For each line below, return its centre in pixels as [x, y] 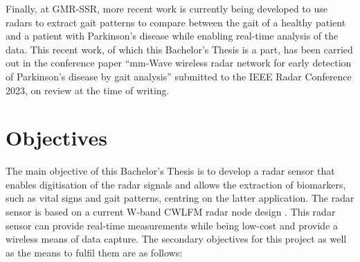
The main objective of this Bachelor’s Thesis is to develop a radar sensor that [170, 171]
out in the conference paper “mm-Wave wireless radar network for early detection [179, 63]
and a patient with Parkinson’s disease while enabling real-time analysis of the [172, 36]
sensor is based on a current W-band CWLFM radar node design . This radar [171, 212]
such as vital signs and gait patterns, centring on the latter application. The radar [180, 198]
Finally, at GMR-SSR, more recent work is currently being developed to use [166, 8]
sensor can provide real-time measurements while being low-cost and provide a [172, 225]
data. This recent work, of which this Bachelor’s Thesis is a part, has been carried [179, 49]
